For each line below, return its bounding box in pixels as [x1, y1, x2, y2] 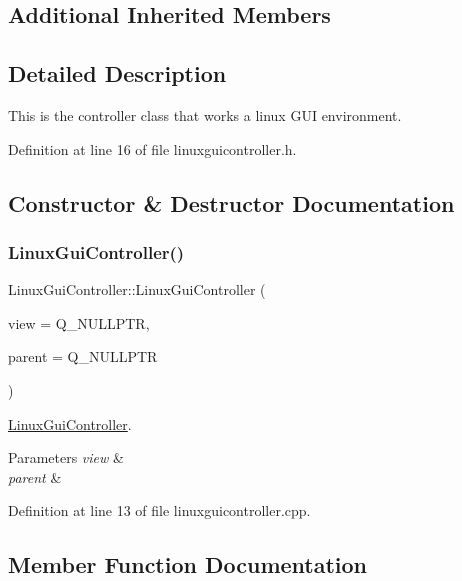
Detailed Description [8, 58, 227, 89]
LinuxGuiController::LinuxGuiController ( [8, 279, 266, 300]
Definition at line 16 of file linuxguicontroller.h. [8, 138, 297, 159]
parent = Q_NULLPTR [8, 346, 158, 367]
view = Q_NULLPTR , [8, 312, 150, 333]
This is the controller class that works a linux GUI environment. [8, 104, 402, 125]
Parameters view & [8, 447, 124, 468]
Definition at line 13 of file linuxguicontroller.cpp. [8, 500, 311, 521]
